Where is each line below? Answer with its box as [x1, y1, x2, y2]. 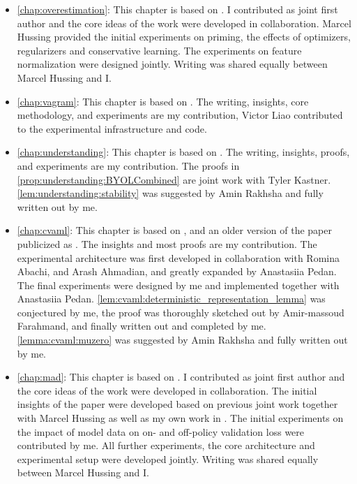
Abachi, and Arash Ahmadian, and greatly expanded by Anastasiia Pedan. [17, 264, 337, 279]
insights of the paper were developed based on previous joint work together [17, 397, 338, 411]
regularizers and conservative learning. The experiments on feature [17, 43, 302, 57]
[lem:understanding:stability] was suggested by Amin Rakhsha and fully [17, 186, 324, 200]
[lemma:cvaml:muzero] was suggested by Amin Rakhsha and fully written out [17, 332, 348, 347]
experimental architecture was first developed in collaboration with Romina [17, 250, 340, 265]
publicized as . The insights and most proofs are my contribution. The [17, 236, 317, 251]
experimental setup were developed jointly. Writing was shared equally [17, 451, 319, 466]
